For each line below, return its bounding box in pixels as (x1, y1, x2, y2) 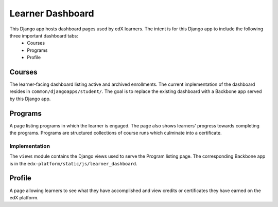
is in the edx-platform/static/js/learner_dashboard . (9, 160, 137, 166)
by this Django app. (9, 96, 51, 102)
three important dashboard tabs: (9, 32, 78, 39)
